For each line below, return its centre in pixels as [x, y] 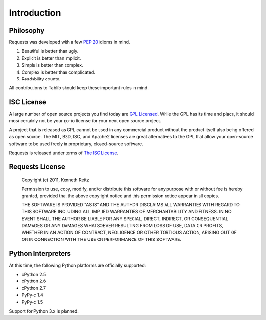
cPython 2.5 [34, 275]
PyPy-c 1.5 [32, 302]
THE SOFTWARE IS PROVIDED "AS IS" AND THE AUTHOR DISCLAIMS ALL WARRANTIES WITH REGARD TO [131, 204]
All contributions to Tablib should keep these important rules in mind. [79, 88]
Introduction [35, 13]
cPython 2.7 [34, 288]
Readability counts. [41, 79]
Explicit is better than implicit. [51, 58]
